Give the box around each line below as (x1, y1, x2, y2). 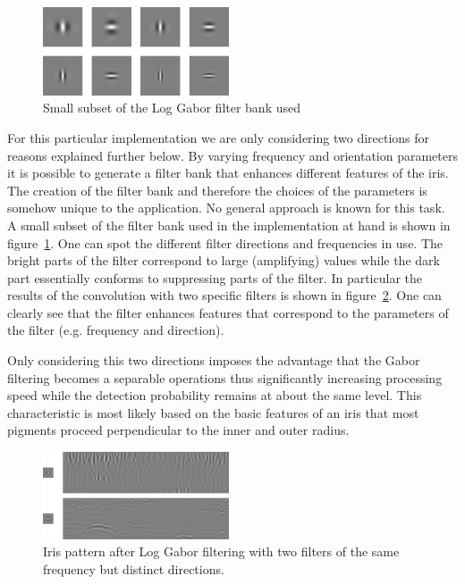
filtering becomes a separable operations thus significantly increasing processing (7, 368, 443, 387)
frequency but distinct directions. (43, 560, 224, 579)
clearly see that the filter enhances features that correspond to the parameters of (7, 303, 449, 321)
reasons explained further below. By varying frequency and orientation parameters (7, 146, 458, 164)
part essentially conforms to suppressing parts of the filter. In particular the (7, 268, 423, 287)
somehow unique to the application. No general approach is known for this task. (7, 198, 445, 217)
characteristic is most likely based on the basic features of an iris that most (7, 403, 419, 421)
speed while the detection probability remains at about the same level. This (7, 386, 422, 405)
